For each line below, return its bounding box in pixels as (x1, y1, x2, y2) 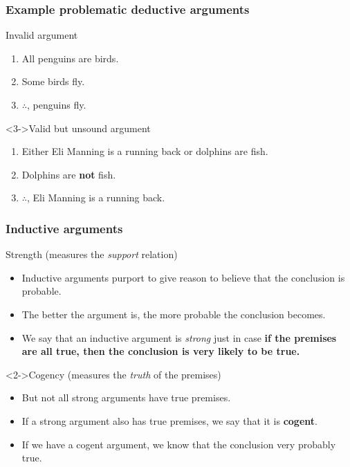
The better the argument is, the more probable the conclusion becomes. (21, 306, 326, 321)
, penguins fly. (27, 98, 86, 111)
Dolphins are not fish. (21, 167, 116, 181)
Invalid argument (6, 28, 78, 42)
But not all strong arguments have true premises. (21, 390, 231, 405)
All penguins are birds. (21, 51, 119, 65)
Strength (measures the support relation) (6, 247, 178, 262)
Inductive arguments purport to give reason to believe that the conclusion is (21, 270, 345, 284)
